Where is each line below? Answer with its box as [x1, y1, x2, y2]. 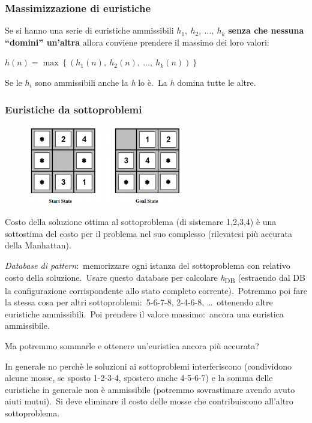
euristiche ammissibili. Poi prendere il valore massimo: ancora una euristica [5, 307, 284, 320]
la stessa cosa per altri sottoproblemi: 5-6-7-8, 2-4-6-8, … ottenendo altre [5, 296, 273, 308]
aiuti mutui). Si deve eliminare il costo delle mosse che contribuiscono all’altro [5, 395, 293, 407]
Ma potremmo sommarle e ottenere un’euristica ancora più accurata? [5, 340, 259, 352]
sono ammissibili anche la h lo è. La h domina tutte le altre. [35, 76, 256, 88]
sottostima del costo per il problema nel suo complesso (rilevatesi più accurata [5, 227, 292, 239]
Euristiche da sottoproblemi [5, 101, 142, 116]
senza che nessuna [228, 24, 304, 37]
